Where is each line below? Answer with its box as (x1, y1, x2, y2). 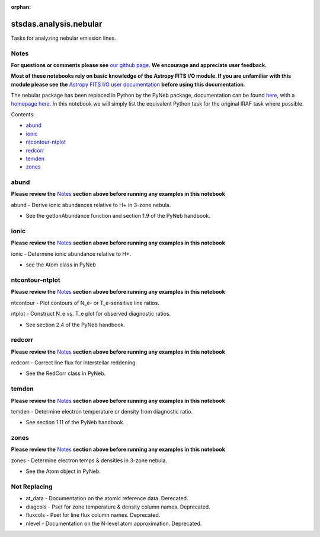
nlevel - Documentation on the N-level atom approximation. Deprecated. (25, 520, 202, 527)
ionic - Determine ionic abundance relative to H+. (11, 250, 132, 258)
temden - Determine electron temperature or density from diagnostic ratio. (11, 408, 193, 415)
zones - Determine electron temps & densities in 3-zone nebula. (11, 457, 167, 464)
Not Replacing (11, 482, 53, 491)
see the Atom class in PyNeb (25, 261, 96, 268)
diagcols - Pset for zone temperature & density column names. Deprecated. (25, 503, 210, 510)
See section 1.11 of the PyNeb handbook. (25, 419, 124, 426)
